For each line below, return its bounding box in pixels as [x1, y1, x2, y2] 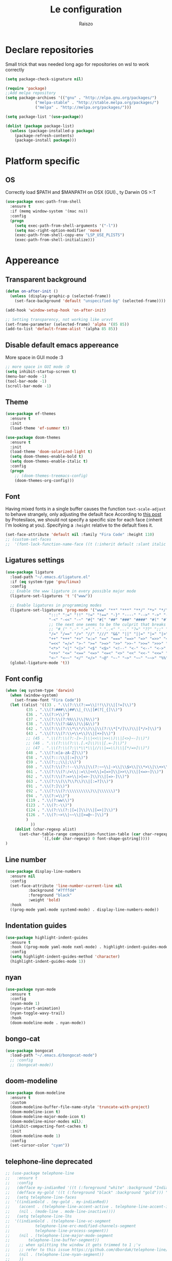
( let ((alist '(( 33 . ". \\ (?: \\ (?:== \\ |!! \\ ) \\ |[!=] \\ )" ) [10, 702, 137, 708]
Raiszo [79, 21, 93, 27]
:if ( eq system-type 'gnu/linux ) [10, 579, 81, 584]
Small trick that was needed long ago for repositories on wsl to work [5, 61, 149, 67]
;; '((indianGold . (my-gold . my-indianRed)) [5, 1199, 109, 1204]
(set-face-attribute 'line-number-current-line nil [10, 883, 123, 888]
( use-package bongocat [5, 1048, 54, 1053]
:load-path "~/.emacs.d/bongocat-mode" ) [10, 1053, 97, 1058]
